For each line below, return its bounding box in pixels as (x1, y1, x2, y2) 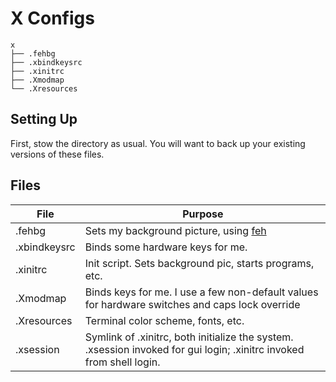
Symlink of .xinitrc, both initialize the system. (84, 330, 294, 344)
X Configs (10, 7, 95, 30)
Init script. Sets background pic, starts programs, (84, 256, 315, 270)
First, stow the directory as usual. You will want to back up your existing (10, 137, 306, 149)
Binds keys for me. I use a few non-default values (84, 285, 319, 299)
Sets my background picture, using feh (84, 223, 267, 237)
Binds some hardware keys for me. (84, 240, 248, 254)
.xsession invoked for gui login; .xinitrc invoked (84, 342, 305, 356)
